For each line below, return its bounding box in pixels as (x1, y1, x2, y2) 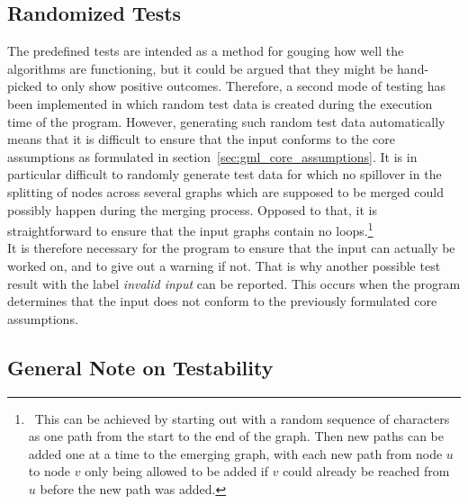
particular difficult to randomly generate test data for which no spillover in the (7, 165, 442, 184)
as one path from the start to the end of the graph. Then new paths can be (28, 427, 444, 445)
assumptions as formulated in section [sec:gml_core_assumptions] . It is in (7, 147, 418, 166)
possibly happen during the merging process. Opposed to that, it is (7, 200, 377, 219)
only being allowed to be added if (85, 462, 269, 481)
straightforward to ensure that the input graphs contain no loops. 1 (7, 219, 373, 239)
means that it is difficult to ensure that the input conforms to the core (7, 130, 395, 148)
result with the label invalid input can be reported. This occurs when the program (7, 274, 461, 292)
